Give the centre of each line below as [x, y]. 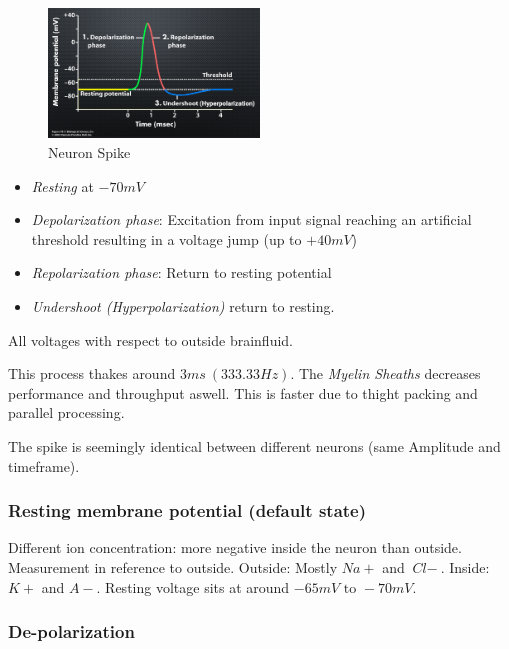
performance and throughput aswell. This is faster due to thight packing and [243, 392]
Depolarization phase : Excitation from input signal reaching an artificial [251, 219]
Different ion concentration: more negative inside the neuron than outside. [235, 547]
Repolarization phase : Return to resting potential [181, 272]
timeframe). [44, 465]
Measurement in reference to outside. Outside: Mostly [173, 566]
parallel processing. [66, 412]
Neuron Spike [89, 152]
